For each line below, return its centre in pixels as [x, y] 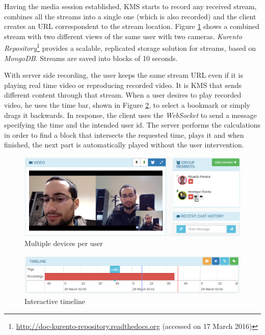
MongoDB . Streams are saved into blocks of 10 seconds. [91, 58]
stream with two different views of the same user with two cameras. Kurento [123, 36]
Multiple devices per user [64, 243]
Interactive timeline [55, 301]
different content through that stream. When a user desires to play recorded [123, 95]
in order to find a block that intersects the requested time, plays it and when [124, 134]
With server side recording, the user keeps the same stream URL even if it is [124, 75]
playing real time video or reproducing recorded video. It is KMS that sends [123, 85]
